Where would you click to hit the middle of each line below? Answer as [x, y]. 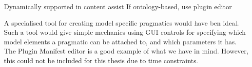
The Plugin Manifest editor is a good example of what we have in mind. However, [126, 51]
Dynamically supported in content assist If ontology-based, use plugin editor [118, 6]
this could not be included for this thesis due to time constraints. [101, 60]
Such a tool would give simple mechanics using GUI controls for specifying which [125, 32]
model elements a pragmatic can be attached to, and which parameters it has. [120, 41]
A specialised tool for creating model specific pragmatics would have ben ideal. [122, 22]
